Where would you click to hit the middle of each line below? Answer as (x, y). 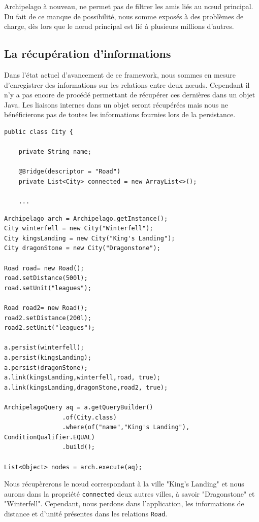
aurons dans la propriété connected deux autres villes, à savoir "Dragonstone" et (129, 493)
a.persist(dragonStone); (46, 368)
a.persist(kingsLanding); (48, 358)
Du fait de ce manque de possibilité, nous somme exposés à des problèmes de (124, 16)
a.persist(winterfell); (44, 348)
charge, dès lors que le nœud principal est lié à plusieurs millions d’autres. (119, 26)
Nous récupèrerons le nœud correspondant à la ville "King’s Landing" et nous (124, 484)
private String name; (55, 152)
